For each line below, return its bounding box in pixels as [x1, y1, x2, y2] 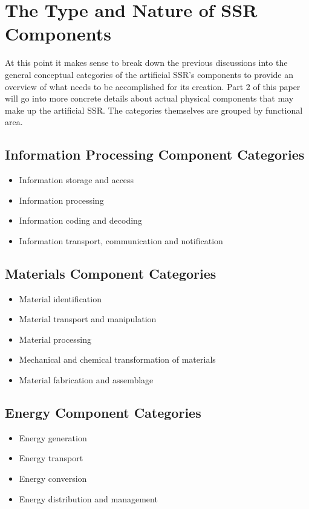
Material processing [19, 332, 92, 345]
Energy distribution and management [19, 492, 158, 505]
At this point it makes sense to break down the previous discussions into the [5, 56, 288, 69]
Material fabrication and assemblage [19, 374, 154, 386]
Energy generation [19, 431, 87, 444]
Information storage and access [19, 173, 134, 186]
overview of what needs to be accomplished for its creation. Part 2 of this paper [5, 80, 301, 92]
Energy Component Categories [5, 403, 201, 422]
